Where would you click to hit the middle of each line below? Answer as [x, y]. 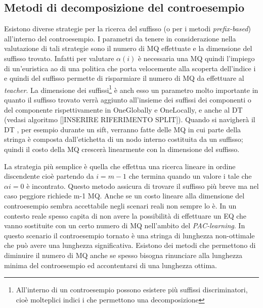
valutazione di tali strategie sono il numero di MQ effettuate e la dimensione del [128, 48]
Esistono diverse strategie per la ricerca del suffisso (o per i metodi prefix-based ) [127, 29]
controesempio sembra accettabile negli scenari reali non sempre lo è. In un [120, 205]
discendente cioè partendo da [49, 176]
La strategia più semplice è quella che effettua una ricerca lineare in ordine [120, 166]
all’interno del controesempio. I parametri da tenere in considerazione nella [120, 38]
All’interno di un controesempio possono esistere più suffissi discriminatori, [132, 290]
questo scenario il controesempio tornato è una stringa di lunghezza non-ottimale [129, 235]
